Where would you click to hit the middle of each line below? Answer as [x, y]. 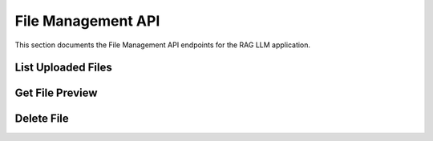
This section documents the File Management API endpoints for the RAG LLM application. [163, 45]
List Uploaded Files [63, 68]
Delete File [42, 119]
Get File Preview [56, 93]
